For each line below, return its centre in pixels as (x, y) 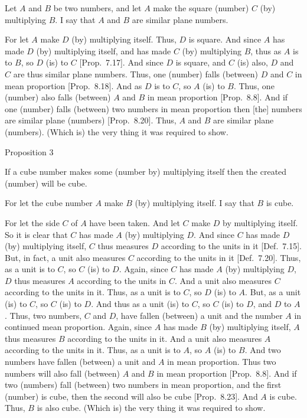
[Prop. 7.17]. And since (121, 62)
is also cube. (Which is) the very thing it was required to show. (151, 408)
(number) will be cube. (46, 183)
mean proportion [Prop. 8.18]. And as (74, 85)
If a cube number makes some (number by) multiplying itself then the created (146, 172)
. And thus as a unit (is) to (140, 304)
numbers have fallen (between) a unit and (80, 362)
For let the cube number (49, 203)
